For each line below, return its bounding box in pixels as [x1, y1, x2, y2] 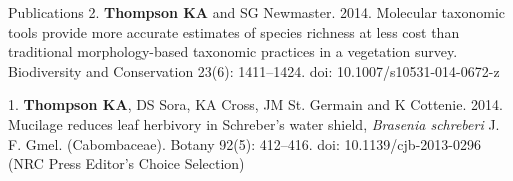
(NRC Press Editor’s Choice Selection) [8, 153, 245, 174]
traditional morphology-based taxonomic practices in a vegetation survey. [8, 41, 458, 62]
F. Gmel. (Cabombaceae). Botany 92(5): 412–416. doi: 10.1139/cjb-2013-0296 [8, 133, 481, 154]
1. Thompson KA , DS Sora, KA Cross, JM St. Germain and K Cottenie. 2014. [8, 94, 503, 115]
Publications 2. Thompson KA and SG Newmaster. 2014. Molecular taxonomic [8, 2, 505, 22]
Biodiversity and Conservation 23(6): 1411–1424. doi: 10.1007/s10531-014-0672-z [8, 60, 500, 81]
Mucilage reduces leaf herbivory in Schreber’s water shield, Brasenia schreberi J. [8, 113, 500, 134]
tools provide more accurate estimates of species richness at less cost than [8, 21, 460, 42]
